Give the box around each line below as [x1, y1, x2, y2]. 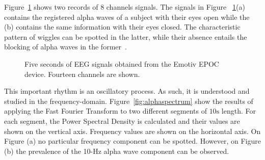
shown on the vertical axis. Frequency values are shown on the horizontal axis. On [4, 125, 261, 136]
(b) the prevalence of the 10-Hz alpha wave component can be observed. [4, 145, 229, 156]
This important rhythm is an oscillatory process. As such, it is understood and [4, 86, 250, 96]
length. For [221, 105, 256, 116]
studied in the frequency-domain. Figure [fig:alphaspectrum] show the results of [4, 95, 253, 106]
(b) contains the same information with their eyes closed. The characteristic [4, 21, 241, 32]
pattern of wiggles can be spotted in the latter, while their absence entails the [4, 31, 247, 42]
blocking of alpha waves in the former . [4, 41, 127, 52]
